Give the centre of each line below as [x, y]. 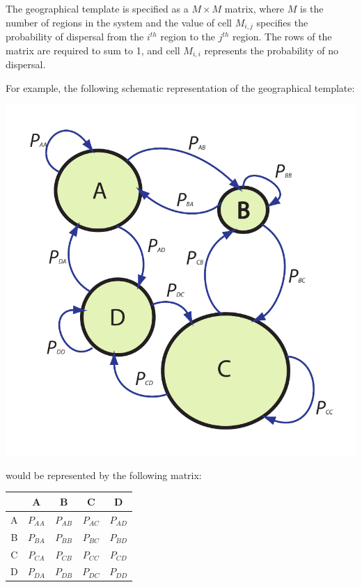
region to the [188, 37]
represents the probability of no [271, 50]
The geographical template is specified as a [97, 8]
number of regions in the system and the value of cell [119, 22]
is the [312, 8]
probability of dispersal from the [75, 37]
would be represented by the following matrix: [104, 475]
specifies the [282, 22]
